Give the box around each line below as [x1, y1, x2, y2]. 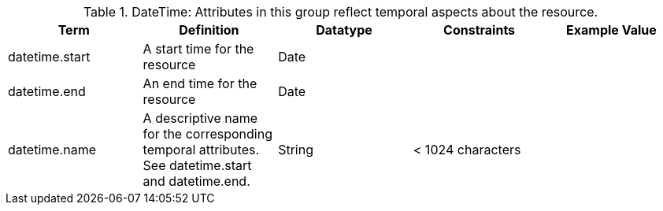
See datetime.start [143, 157, 252, 173]
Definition [179, 22, 239, 38]
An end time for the [143, 76, 257, 91]
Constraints [443, 22, 516, 38]
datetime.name [8, 142, 97, 157]
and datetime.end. [143, 173, 250, 189]
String [278, 142, 314, 157]
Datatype [316, 22, 372, 38]
